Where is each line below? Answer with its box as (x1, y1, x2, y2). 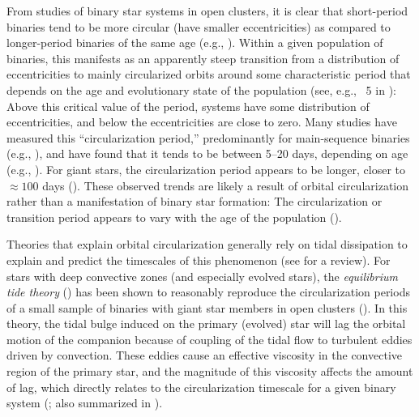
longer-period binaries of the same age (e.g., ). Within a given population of (6, 34, 383, 51)
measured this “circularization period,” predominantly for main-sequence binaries (6, 129, 410, 146)
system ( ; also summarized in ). (6, 394, 163, 411)
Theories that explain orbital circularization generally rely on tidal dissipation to (6, 236, 408, 253)
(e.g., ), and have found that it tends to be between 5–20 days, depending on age (6, 145, 408, 162)
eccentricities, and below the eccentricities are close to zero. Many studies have (6, 113, 397, 130)
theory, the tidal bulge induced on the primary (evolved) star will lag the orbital (6, 315, 406, 332)
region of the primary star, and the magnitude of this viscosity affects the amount (6, 363, 413, 380)
